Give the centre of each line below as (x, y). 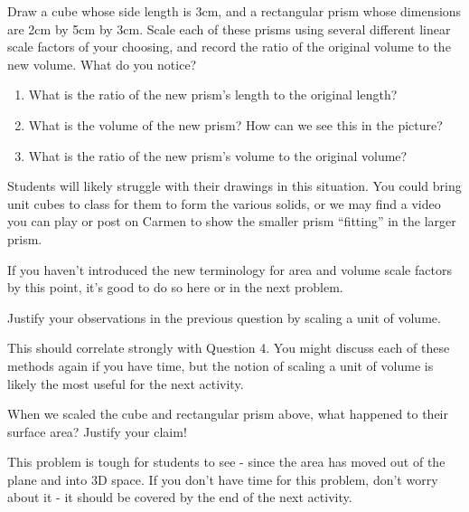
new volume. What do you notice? (102, 64)
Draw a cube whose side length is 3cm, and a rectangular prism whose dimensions (234, 11)
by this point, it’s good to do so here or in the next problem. (175, 287)
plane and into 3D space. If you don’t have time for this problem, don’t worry (223, 479)
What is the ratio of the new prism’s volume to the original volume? (218, 155)
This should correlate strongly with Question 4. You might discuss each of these (229, 348)
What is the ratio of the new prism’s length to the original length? (213, 95)
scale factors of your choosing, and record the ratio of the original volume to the (229, 47)
